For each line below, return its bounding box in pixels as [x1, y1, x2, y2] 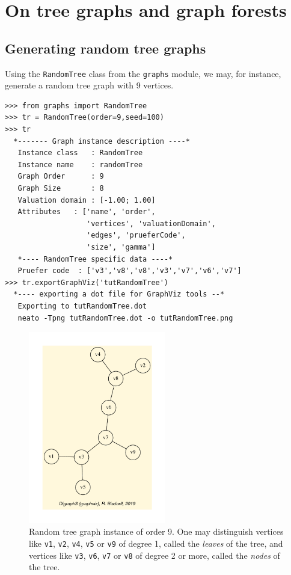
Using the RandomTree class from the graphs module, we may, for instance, [5, 67, 281, 79]
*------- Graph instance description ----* [13, 137, 190, 146]
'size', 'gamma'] [87, 242, 156, 251]
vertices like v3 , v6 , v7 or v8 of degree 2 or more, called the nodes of [29, 549, 280, 561]
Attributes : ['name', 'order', [17, 208, 156, 217]
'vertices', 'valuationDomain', [87, 219, 216, 228]
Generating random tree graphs [5, 38, 206, 57]
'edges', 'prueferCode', [87, 231, 186, 240]
